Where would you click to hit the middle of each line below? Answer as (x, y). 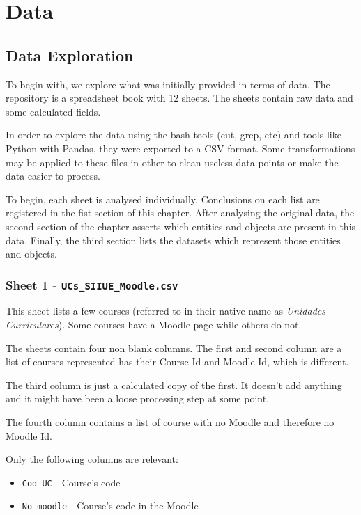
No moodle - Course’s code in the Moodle (110, 506)
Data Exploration (70, 55)
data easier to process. (53, 176)
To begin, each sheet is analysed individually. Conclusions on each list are (163, 199)
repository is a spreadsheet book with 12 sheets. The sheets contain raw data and (179, 98)
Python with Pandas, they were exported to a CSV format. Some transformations (180, 148)
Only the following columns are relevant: (92, 459)
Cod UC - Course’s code (71, 482)
